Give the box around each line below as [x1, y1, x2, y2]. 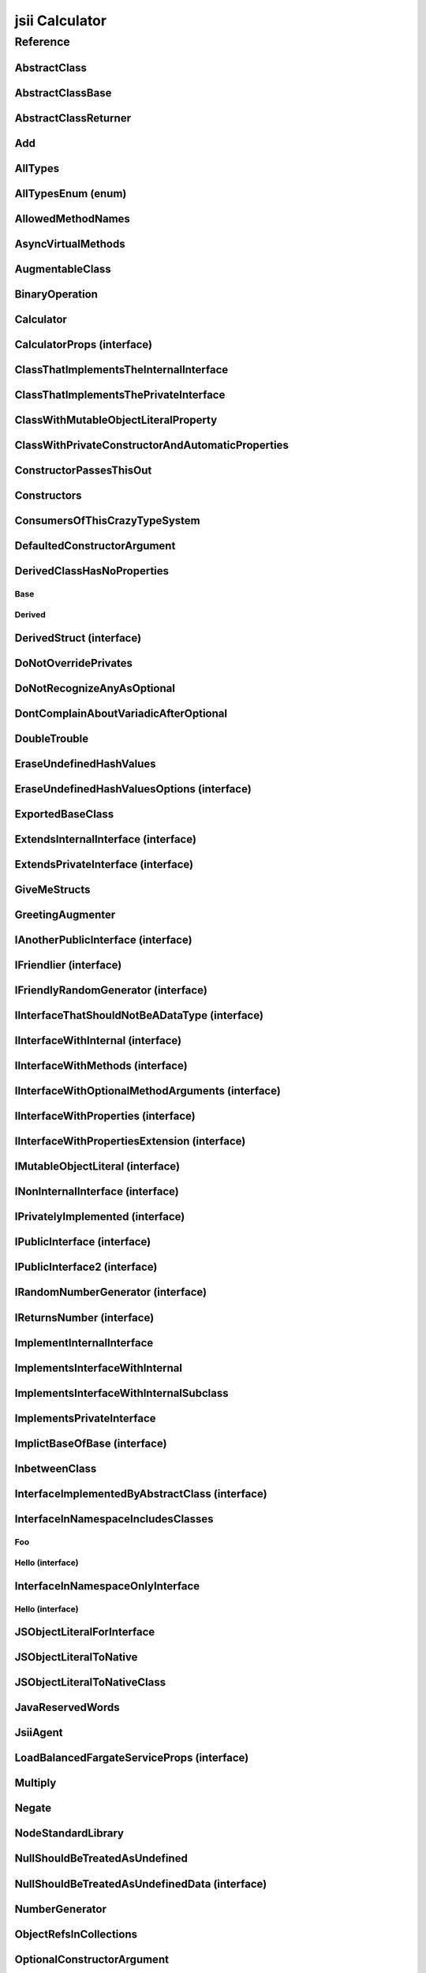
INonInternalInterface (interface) [14, 1185, 179, 1199]
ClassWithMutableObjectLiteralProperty [14, 413, 218, 426]
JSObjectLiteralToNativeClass [14, 1675, 166, 1689]
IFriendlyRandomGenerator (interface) [14, 983, 208, 998]
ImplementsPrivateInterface [14, 1411, 156, 1425]
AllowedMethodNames [14, 212, 130, 225]
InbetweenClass [14, 1462, 97, 1475]
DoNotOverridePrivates [14, 657, 133, 670]
